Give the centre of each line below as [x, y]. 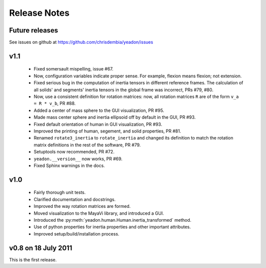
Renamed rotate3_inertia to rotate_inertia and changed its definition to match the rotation [133, 138]
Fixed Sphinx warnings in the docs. [69, 166]
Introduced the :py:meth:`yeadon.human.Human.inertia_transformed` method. [113, 220]
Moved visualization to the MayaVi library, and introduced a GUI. [99, 213]
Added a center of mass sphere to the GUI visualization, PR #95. [99, 110]
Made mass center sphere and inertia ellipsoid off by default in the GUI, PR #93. [115, 117]
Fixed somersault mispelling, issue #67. [73, 69]
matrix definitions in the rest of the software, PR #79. [87, 145]
